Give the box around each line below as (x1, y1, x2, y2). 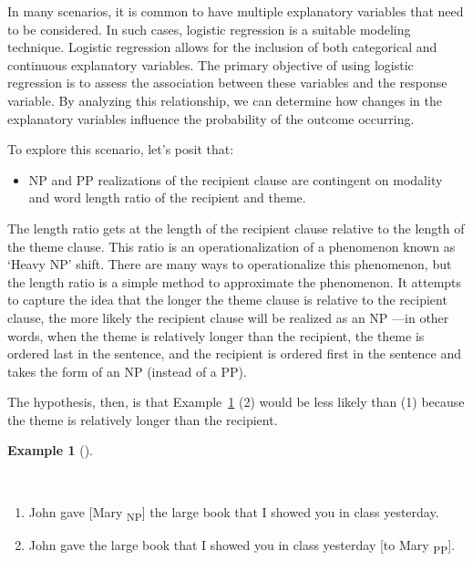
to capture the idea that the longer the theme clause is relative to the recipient (7, 290, 447, 309)
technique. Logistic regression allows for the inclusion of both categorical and (7, 37, 437, 57)
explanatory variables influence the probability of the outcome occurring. (7, 109, 415, 128)
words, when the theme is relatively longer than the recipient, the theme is (7, 326, 425, 345)
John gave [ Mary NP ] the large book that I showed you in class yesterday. (28, 502, 439, 524)
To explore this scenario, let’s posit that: (7, 140, 234, 159)
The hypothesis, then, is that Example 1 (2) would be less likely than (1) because (7, 392, 465, 411)
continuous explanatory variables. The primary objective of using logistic (7, 55, 414, 74)
